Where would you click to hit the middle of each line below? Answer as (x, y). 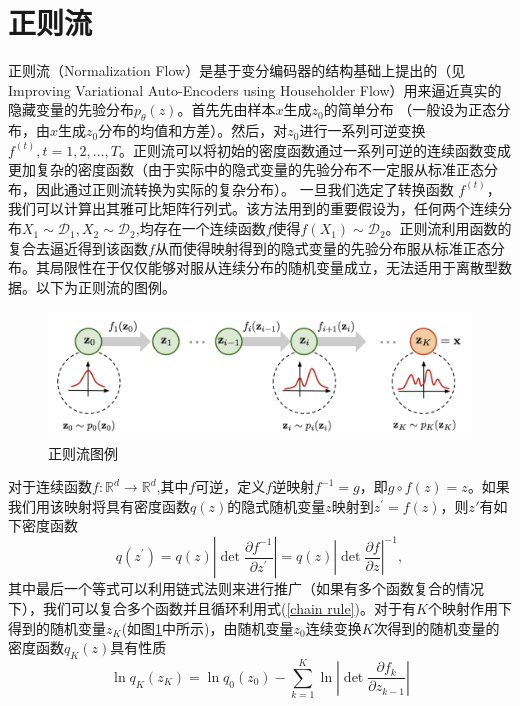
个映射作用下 (469, 608)
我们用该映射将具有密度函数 (99, 505)
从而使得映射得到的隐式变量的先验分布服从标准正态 (322, 247)
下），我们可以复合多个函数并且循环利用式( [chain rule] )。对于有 (212, 608)
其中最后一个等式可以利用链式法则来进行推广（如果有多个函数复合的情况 (246, 588)
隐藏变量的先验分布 (71, 109)
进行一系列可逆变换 (362, 130)
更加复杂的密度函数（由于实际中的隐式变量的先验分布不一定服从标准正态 (246, 169)
